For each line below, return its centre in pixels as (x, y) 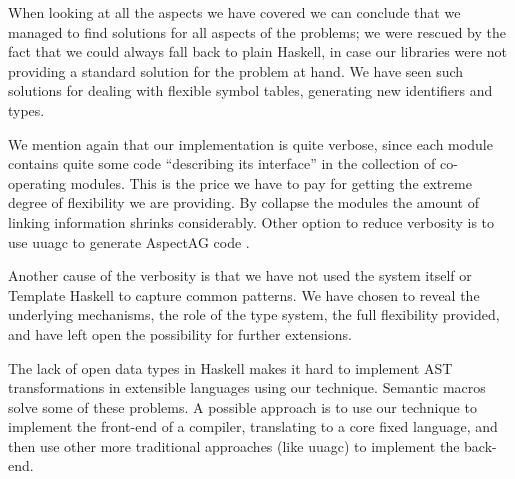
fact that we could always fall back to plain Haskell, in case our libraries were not (257, 51)
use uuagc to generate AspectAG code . (129, 241)
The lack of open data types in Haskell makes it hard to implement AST (230, 367)
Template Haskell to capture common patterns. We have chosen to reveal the (244, 294)
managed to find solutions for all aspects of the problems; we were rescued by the (257, 31)
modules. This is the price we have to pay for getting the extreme (271, 182)
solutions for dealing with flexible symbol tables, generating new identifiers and (250, 90)
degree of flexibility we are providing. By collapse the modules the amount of (244, 202)
